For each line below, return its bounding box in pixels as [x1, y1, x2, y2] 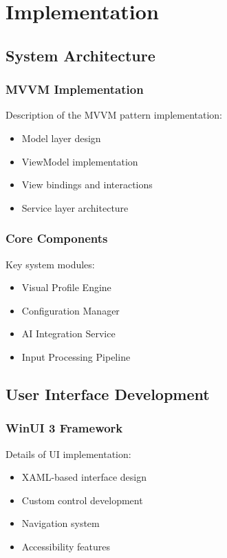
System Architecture [6, 44, 155, 66]
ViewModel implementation [21, 154, 138, 168]
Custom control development [21, 492, 143, 507]
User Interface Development [6, 383, 210, 404]
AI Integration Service [21, 326, 116, 341]
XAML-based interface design [21, 470, 147, 484]
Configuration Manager [21, 303, 120, 317]
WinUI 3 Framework [6, 419, 123, 437]
